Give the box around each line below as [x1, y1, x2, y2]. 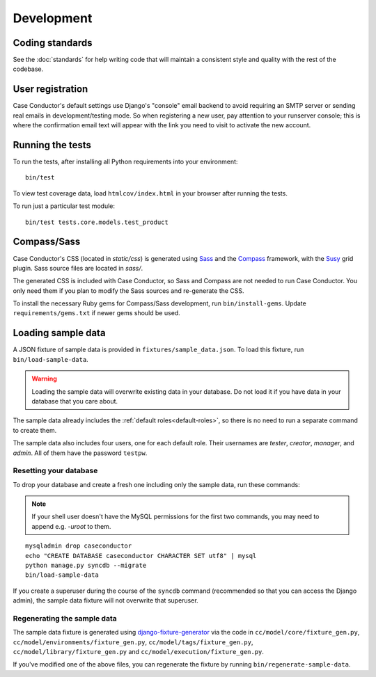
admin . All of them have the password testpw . [13, 449, 148, 457]
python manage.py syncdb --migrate [25, 561, 147, 569]
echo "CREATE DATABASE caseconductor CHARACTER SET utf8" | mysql [25, 552, 257, 559]
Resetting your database [13, 466, 98, 476]
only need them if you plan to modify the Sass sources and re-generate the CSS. [13, 286, 244, 295]
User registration [13, 83, 88, 95]
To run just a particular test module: [13, 202, 115, 210]
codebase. [13, 65, 44, 73]
